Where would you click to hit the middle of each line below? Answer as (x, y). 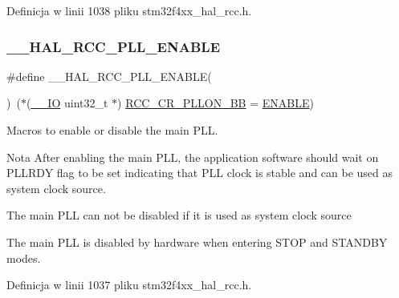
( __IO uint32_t (67, 103)
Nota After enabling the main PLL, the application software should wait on (193, 157)
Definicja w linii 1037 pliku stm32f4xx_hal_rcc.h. (129, 285)
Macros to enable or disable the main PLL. (112, 130)
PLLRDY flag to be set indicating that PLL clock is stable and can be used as (200, 173)
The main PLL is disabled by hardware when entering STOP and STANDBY (197, 242)
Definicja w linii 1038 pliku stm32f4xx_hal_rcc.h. (129, 10)
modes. (24, 258)
